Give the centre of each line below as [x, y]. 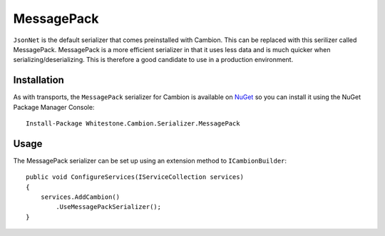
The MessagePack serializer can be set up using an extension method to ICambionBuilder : [150, 160]
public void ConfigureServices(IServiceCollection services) [135, 177]
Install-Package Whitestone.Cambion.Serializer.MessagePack [133, 124]
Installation [38, 80]
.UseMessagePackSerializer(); [109, 207]
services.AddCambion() [80, 197]
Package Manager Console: [54, 107]
